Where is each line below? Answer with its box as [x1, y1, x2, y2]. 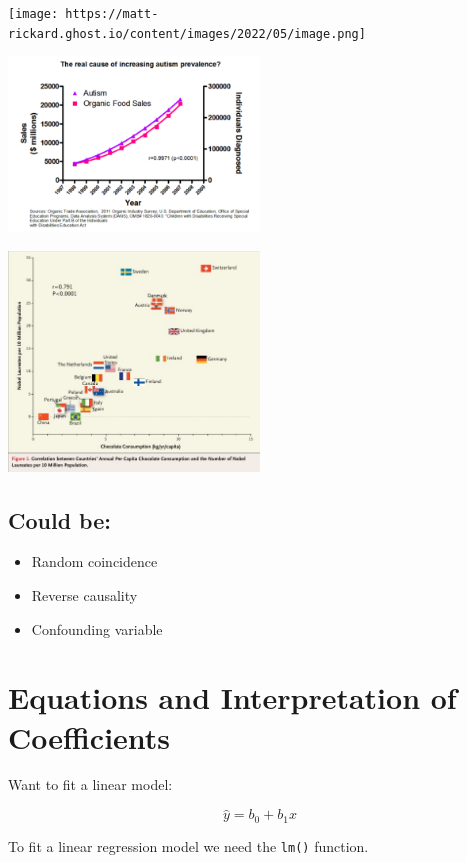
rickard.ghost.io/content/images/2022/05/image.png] [8, 26, 366, 41]
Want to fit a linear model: [8, 774, 173, 795]
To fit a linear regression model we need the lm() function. [8, 835, 369, 856]
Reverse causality [31, 584, 138, 605]
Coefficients [8, 716, 171, 757]
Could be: [8, 504, 111, 535]
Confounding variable [31, 618, 163, 639]
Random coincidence [31, 551, 158, 572]
